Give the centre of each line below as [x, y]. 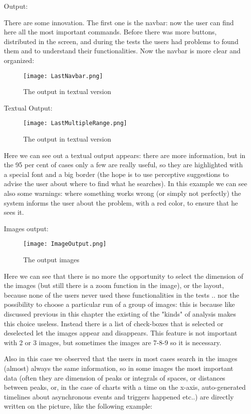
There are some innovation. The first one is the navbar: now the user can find [119, 22]
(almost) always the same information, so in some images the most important [119, 368]
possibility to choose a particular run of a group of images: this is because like [119, 304]
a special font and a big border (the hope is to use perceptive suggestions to [116, 174]
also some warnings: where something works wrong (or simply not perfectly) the [123, 193]
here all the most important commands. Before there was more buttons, [110, 32]
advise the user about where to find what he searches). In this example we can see [125, 183]
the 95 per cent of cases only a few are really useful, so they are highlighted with [123, 165]
